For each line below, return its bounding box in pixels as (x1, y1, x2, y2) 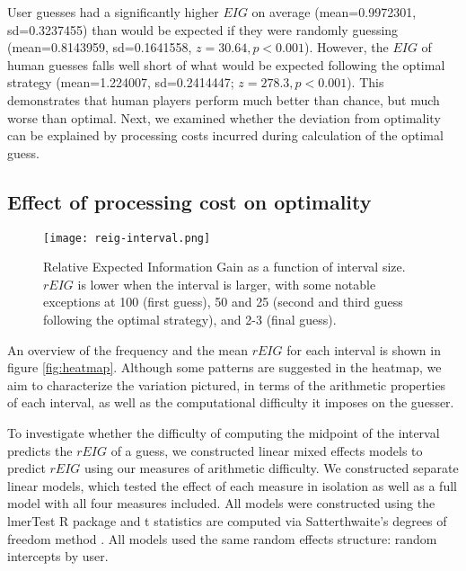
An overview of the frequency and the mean (7, 340, 249, 359)
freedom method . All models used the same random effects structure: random (7, 529, 437, 548)
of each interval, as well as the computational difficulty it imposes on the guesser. (7, 393, 454, 412)
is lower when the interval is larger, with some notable (77, 274, 376, 293)
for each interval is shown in (286, 340, 441, 359)
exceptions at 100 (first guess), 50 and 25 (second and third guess (43, 292, 403, 311)
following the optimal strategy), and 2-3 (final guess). (43, 309, 337, 328)
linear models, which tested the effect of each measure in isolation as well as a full (7, 476, 457, 495)
